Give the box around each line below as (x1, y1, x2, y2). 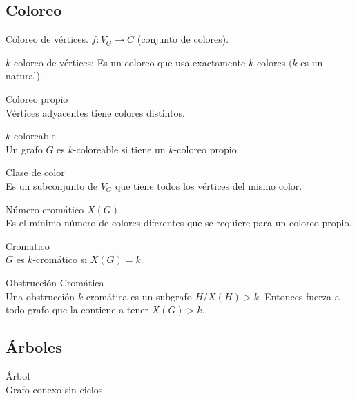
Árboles (6, 336, 62, 358)
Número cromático (6, 202, 84, 216)
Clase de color (6, 165, 65, 179)
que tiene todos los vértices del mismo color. (115, 178, 302, 193)
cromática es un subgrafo (86, 289, 192, 303)
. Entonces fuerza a (258, 289, 340, 303)
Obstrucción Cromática (6, 275, 104, 289)
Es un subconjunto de (6, 178, 97, 193)
